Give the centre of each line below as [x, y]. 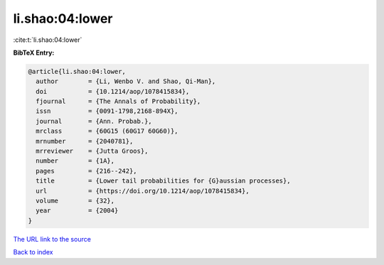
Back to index [33, 252]
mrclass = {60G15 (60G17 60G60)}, [107, 131]
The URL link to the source [52, 239]
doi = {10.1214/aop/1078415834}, [113, 91]
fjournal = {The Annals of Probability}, [118, 102]
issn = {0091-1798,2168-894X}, [107, 111]
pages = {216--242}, [87, 171]
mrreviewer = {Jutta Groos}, [92, 151]
